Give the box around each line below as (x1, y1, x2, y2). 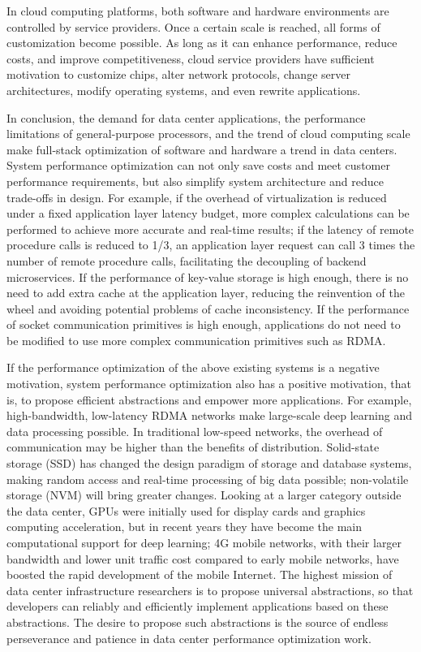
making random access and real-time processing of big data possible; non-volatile (6, 470, 409, 487)
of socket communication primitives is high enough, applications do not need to (6, 316, 401, 333)
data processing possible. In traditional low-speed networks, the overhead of (6, 422, 383, 439)
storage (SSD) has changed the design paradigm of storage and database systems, (6, 455, 412, 472)
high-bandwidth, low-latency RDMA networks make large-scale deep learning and (6, 407, 412, 424)
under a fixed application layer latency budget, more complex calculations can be (6, 205, 410, 222)
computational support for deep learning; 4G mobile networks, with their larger (6, 534, 402, 551)
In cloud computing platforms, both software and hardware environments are (6, 2, 389, 19)
